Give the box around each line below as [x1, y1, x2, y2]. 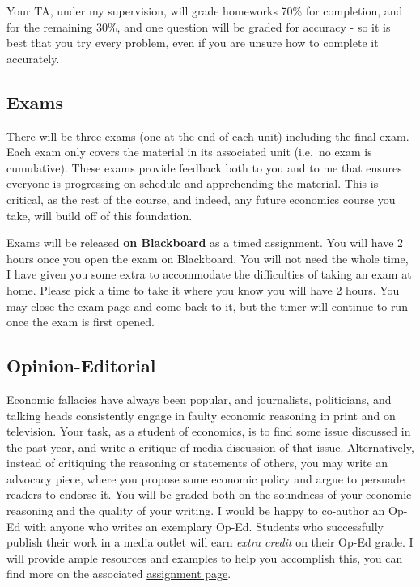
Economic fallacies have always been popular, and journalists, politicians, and [6, 390, 392, 407]
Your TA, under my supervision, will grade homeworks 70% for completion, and [6, 2, 403, 19]
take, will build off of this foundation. [6, 206, 193, 223]
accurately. [6, 49, 60, 66]
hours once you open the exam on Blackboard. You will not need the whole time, [6, 249, 409, 266]
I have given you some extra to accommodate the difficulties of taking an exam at [6, 266, 412, 283]
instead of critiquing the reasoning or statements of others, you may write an [6, 454, 388, 471]
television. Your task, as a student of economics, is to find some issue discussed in [6, 423, 411, 440]
